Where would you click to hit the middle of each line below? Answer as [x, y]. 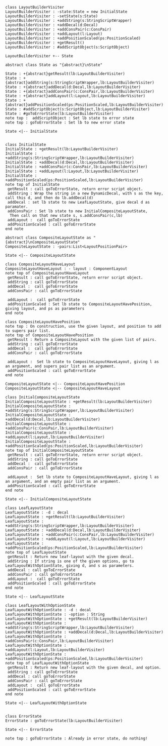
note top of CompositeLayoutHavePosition [49, 335]
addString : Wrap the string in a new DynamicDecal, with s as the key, [86, 193]
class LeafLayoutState [29, 508]
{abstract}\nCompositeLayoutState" [43, 242]
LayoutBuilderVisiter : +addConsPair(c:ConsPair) [59, 29]
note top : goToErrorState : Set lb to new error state [65, 123]
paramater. [17, 207]
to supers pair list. [28, 331]
